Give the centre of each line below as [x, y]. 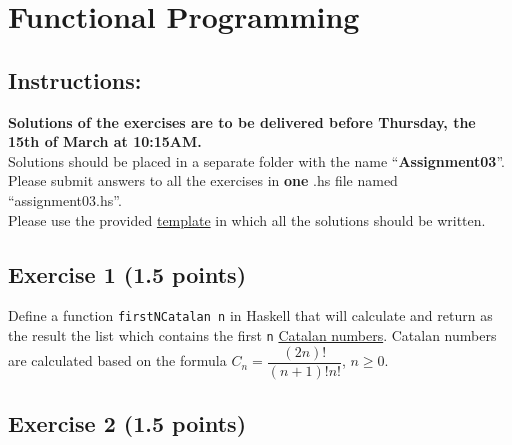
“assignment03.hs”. [65, 199]
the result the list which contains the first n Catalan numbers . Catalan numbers [252, 335]
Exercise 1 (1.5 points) [127, 273]
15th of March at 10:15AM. [105, 141]
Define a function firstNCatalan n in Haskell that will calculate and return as [250, 315]
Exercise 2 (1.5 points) [127, 423]
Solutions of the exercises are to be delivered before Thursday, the [242, 121]
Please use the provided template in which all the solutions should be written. [247, 219]
